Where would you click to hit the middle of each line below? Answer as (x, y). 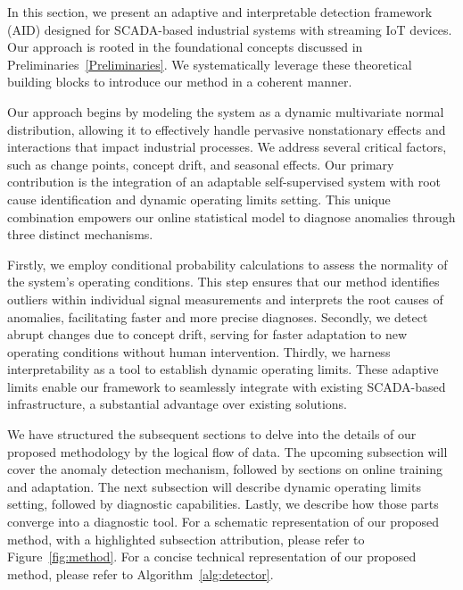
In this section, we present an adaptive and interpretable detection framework (220, 12)
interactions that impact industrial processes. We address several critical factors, (227, 147)
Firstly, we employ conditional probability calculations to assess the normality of (227, 264)
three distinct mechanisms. (80, 234)
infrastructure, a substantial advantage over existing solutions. (177, 404)
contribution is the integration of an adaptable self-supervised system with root (224, 182)
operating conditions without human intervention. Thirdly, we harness (199, 351)
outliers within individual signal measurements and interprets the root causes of (225, 299)
